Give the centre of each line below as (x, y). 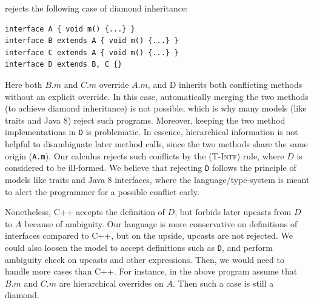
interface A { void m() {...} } (70, 29)
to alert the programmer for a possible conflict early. (102, 191)
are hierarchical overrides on (111, 283)
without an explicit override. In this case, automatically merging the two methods (157, 96)
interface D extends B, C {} (64, 65)
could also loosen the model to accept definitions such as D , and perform (139, 247)
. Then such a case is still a (223, 283)
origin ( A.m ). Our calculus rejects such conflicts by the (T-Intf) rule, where (145, 155)
